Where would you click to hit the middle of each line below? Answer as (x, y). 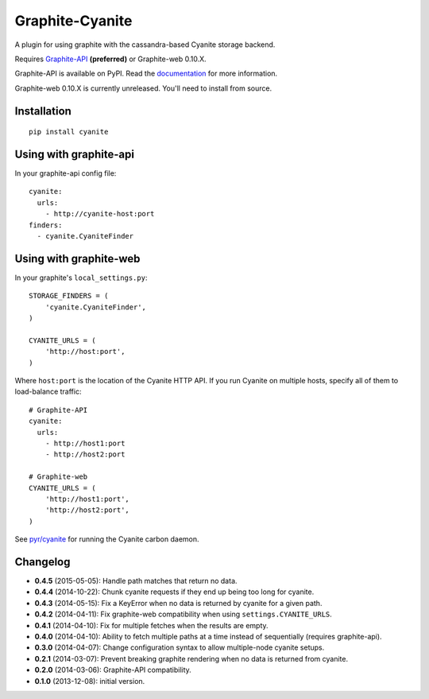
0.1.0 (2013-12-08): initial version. (90, 681)
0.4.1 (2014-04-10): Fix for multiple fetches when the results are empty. (152, 625)
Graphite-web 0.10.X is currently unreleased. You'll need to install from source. (143, 88)
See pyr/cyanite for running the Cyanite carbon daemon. (107, 539)
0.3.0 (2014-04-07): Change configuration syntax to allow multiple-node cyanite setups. (180, 647)
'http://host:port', (85, 351)
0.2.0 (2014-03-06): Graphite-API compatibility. (113, 670)
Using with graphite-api (75, 154)
